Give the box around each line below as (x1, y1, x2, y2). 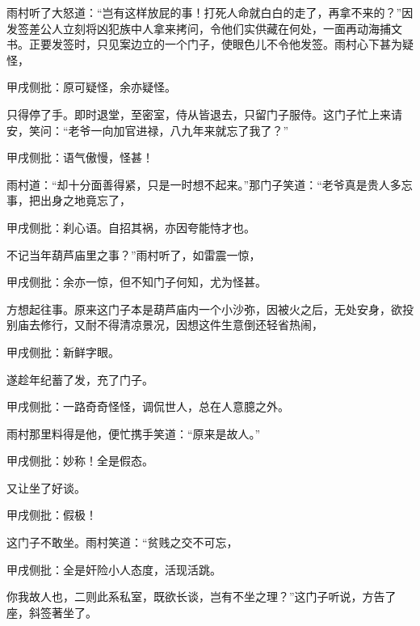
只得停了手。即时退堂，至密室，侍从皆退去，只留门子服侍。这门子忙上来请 (6, 105, 402, 122)
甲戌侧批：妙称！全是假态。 (6, 452, 153, 469)
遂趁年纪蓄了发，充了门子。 (6, 370, 153, 387)
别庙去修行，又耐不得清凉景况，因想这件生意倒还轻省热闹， (6, 316, 323, 333)
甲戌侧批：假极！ (6, 506, 97, 523)
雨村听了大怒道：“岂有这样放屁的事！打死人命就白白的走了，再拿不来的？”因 (6, 4, 414, 20)
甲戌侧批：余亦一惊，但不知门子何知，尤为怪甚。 (6, 273, 267, 290)
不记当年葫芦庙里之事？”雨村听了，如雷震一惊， (6, 246, 261, 263)
